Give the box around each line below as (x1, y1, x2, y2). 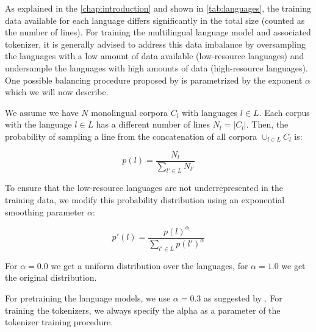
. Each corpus (259, 106, 310, 118)
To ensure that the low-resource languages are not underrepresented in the (5, 181, 283, 194)
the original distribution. (5, 271, 97, 284)
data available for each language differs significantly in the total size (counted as (5, 13, 305, 26)
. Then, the (246, 118, 289, 131)
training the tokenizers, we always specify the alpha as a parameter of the (5, 303, 281, 316)
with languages (182, 106, 238, 118)
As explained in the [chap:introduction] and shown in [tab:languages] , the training (5, 2, 312, 14)
